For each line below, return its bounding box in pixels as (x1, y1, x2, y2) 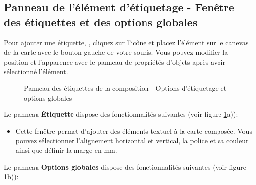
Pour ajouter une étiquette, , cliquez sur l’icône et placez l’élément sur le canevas (4, 37, 249, 47)
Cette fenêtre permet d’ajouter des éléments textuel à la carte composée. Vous (15, 125, 252, 136)
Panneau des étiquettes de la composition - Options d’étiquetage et (24, 82, 227, 93)
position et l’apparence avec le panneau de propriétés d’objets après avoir (4, 56, 225, 67)
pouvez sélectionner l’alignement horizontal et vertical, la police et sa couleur (15, 135, 249, 146)
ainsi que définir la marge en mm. (15, 145, 117, 155)
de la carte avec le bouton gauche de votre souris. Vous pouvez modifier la (4, 47, 228, 57)
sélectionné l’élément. (4, 66, 68, 76)
